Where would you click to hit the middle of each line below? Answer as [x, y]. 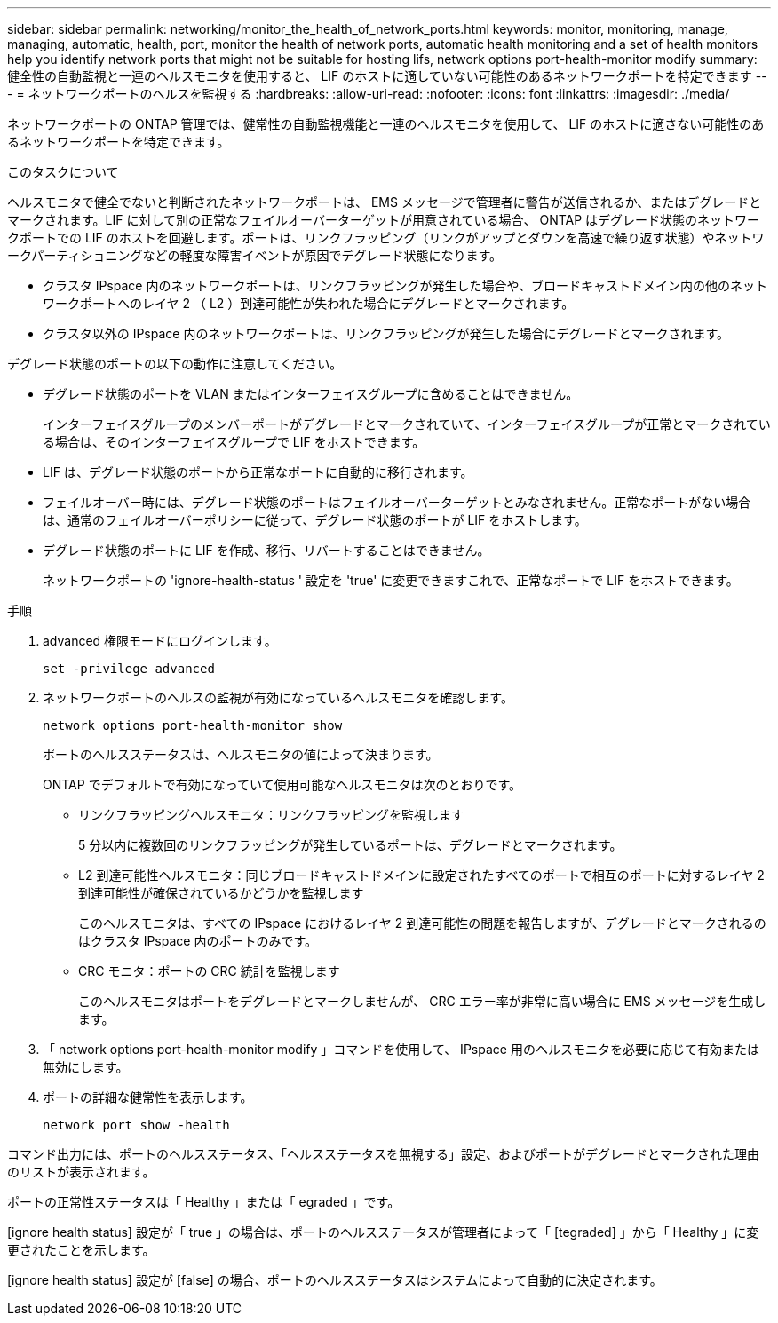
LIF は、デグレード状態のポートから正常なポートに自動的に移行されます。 [258, 472]
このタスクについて [63, 172]
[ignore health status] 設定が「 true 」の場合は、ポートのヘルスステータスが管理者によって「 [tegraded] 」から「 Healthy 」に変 [383, 1232]
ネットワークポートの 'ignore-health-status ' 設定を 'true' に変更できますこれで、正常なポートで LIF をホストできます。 [391, 580]
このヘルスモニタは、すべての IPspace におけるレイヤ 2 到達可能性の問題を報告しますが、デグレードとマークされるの [422, 923]
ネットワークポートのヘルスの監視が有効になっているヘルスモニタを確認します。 [278, 697]
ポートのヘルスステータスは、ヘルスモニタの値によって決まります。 [241, 754]
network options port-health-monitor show [193, 725]
